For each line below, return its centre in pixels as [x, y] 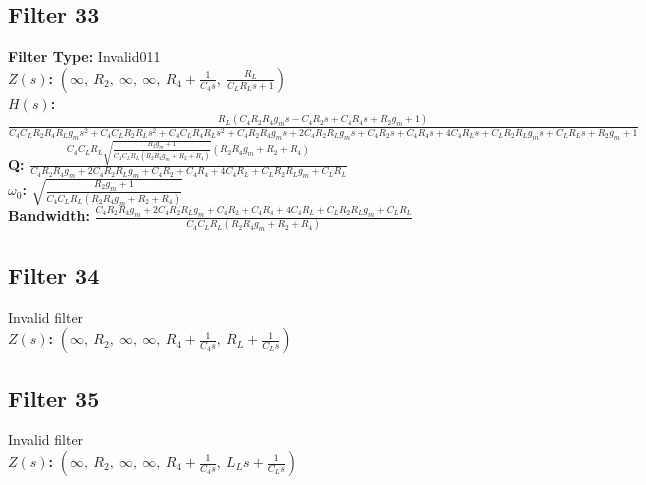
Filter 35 [54, 397]
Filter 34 [54, 274]
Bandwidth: [49, 215]
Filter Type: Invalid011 [84, 56]
